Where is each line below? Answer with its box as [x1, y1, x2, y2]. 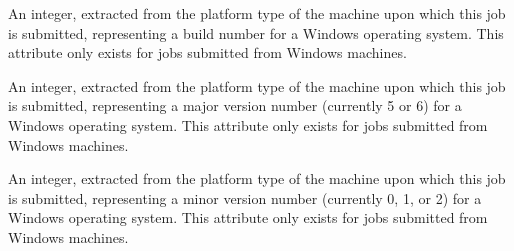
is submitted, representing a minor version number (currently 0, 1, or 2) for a [8, 187, 482, 208]
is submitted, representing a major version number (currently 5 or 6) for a [8, 95, 462, 116]
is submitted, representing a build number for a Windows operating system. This [8, 22, 504, 43]
